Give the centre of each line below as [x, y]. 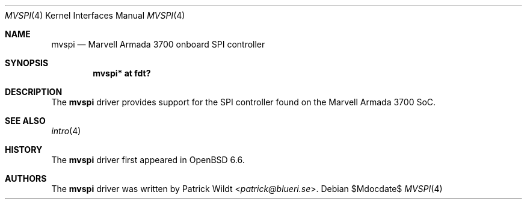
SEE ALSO [25, 121]
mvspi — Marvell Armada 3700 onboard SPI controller [158, 44]
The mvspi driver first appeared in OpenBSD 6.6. [148, 160]
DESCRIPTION [34, 92]
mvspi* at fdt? [122, 73]
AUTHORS [26, 178]
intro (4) [66, 131]
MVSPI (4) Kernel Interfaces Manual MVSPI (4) [95, 15]
